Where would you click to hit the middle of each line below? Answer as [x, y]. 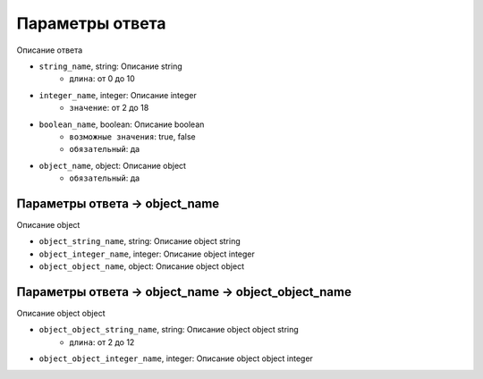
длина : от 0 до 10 [102, 79]
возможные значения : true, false [132, 136]
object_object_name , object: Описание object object [142, 266]
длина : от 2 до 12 [102, 342]
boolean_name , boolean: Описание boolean [122, 124]
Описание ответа [50, 50]
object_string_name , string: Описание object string [140, 241]
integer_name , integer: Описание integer [118, 95]
